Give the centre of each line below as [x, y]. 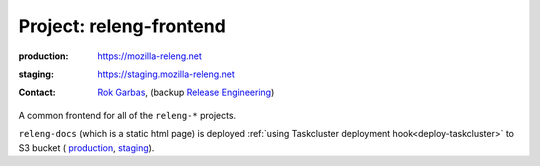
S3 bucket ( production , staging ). [86, 147]
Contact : [37, 92]
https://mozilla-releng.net [149, 56]
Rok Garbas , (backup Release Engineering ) [186, 92]
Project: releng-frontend [122, 26]
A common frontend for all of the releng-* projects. [127, 115]
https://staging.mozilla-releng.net [166, 74]
